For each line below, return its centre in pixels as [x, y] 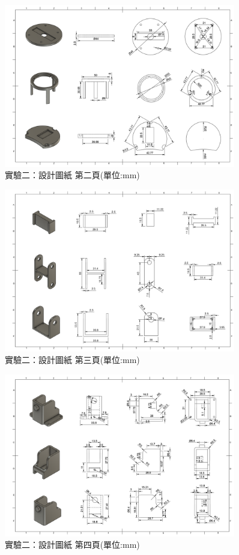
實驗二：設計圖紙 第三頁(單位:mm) [72, 360]
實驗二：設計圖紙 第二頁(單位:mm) [72, 175]
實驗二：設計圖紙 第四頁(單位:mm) [72, 544]
